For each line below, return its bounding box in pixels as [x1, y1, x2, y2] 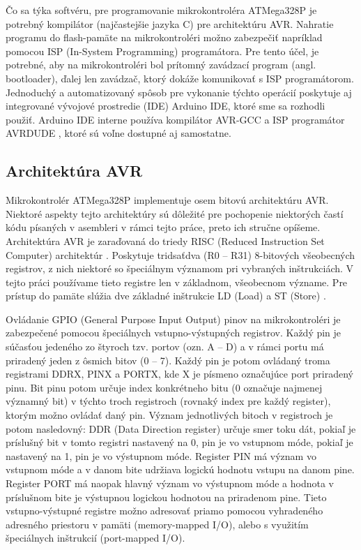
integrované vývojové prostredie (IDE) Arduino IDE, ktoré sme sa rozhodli [6, 98, 325, 113]
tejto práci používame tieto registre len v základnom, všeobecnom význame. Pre [6, 274, 348, 289]
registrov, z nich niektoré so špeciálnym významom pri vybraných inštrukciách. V [6, 261, 354, 276]
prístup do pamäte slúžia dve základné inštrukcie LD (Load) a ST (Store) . [6, 288, 326, 303]
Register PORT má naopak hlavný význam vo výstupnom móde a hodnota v [6, 476, 334, 491]
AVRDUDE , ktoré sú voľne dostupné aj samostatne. [6, 126, 231, 140]
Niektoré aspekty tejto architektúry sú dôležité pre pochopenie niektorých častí [6, 206, 344, 221]
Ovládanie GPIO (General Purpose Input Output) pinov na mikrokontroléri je [6, 311, 341, 326]
